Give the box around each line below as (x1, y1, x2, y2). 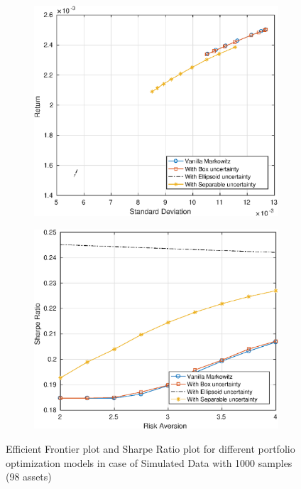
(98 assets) (6, 469, 52, 484)
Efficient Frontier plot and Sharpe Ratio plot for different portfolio (6, 441, 295, 456)
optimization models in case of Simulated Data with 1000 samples (6, 455, 292, 470)
